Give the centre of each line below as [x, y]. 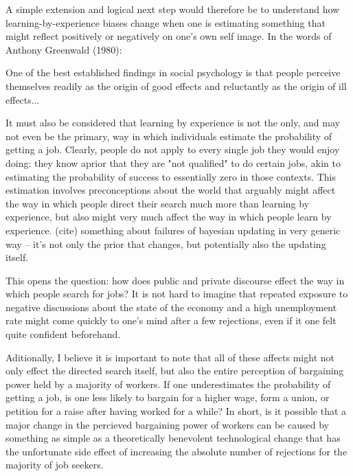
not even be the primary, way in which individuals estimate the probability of [169, 136]
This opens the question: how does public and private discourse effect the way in [175, 280]
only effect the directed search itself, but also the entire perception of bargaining [175, 371]
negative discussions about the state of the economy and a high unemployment [171, 307]
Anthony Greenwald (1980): [64, 49]
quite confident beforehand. [63, 334]
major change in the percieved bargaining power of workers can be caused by [167, 424]
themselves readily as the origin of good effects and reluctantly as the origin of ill [176, 86]
